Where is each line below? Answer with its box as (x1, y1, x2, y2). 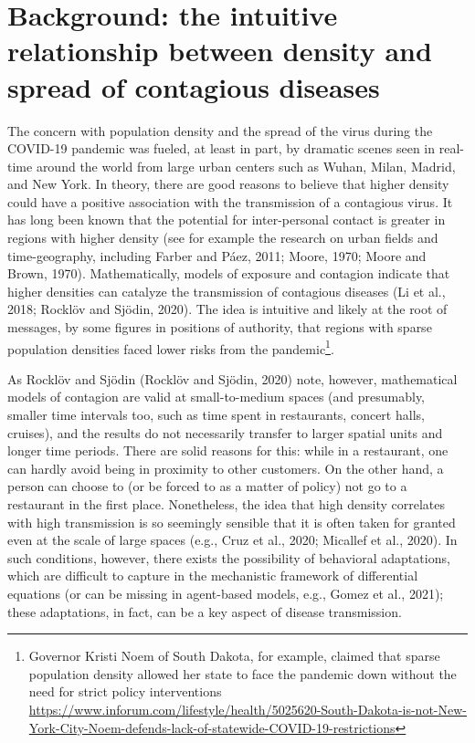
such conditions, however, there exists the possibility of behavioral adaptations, (7, 548, 450, 567)
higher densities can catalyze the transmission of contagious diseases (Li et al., (7, 281, 446, 300)
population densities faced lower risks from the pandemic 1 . (7, 336, 334, 358)
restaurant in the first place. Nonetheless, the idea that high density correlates (7, 495, 445, 514)
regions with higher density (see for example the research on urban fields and (7, 228, 438, 247)
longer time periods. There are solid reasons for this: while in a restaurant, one (7, 441, 449, 460)
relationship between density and (7, 32, 432, 69)
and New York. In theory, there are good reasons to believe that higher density (7, 174, 449, 194)
